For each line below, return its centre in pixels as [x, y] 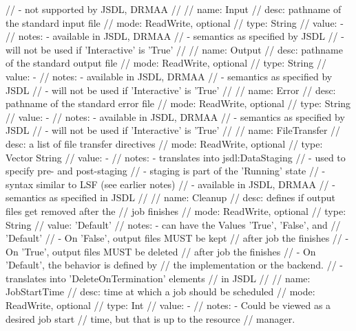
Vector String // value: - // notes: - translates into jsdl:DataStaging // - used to [176, 157]
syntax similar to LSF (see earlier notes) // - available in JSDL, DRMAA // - [170, 184]
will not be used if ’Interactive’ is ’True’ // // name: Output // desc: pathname [174, 49]
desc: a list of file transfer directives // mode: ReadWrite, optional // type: [164, 143]
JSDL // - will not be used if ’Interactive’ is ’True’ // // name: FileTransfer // [173, 130]
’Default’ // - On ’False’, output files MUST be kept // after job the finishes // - [177, 238]
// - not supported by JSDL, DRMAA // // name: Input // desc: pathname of [174, 9]
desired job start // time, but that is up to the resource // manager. [150, 318]
